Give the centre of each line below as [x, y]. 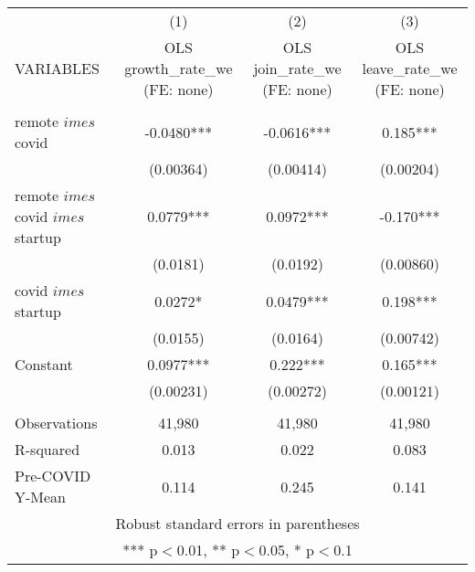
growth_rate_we [179, 68]
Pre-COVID [53, 476]
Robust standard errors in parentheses [237, 523]
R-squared [47, 449]
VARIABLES [57, 68]
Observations [56, 423]
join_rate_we [297, 68]
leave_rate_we [410, 68]
